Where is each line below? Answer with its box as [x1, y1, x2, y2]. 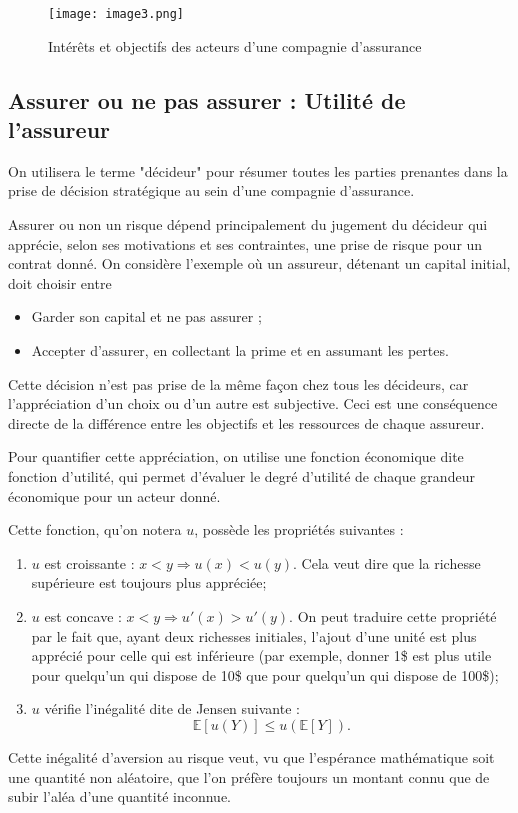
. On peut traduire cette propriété [289, 605, 497, 626]
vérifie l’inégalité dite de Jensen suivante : [44, 698, 300, 719]
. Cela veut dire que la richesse [293, 552, 481, 573]
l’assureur [8, 114, 111, 145]
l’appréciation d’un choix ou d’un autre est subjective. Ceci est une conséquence [8, 393, 498, 414]
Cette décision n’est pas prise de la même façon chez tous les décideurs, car [8, 373, 469, 394]
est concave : [44, 605, 122, 626]
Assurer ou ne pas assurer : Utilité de [8, 84, 406, 115]
